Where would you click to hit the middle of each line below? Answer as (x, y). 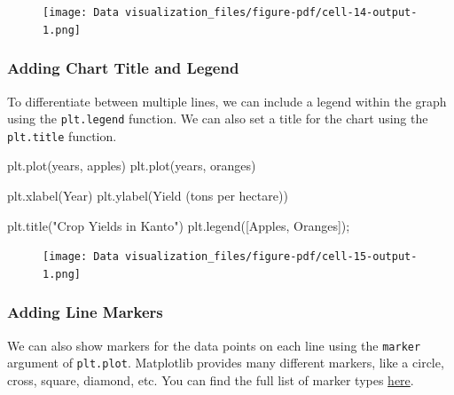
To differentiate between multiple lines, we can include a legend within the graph (227, 101)
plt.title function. (62, 135)
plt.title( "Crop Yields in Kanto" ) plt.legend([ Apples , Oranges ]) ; (179, 225)
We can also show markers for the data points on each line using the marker (214, 345)
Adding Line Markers (85, 312)
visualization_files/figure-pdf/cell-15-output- (271, 257)
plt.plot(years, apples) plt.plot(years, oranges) (132, 166)
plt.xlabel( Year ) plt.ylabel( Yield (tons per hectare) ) (148, 196)
